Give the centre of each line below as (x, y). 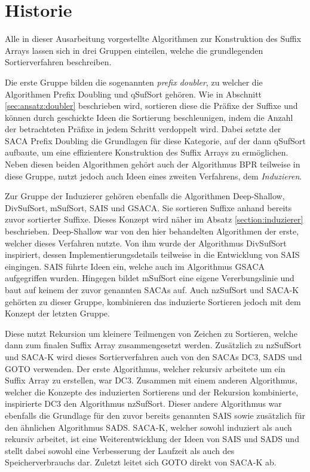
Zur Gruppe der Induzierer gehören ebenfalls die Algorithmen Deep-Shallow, (145, 196)
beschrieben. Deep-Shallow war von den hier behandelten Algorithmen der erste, (152, 231)
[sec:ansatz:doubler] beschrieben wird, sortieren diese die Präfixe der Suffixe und (151, 106)
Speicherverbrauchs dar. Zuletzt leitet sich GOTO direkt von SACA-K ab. (141, 462)
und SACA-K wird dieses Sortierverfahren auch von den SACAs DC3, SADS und (154, 356)
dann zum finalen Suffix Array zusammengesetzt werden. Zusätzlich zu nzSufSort (153, 345)
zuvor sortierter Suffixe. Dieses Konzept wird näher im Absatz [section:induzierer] (154, 219)
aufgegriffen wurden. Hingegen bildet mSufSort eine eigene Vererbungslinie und (150, 278)
